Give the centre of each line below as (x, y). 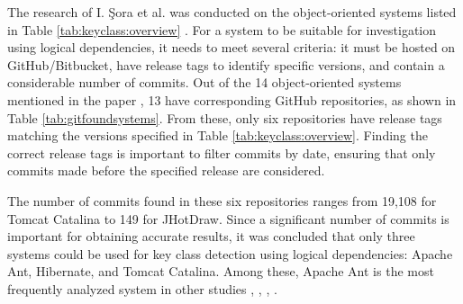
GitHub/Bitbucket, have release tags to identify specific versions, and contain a (226, 64)
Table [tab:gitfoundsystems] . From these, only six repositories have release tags (225, 117)
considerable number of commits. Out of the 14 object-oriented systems (204, 82)
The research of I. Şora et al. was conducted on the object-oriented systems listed (232, 12)
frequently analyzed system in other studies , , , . (142, 288)
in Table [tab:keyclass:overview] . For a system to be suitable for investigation (222, 29)
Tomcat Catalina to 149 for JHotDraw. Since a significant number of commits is (228, 218)
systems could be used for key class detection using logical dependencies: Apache (230, 253)
